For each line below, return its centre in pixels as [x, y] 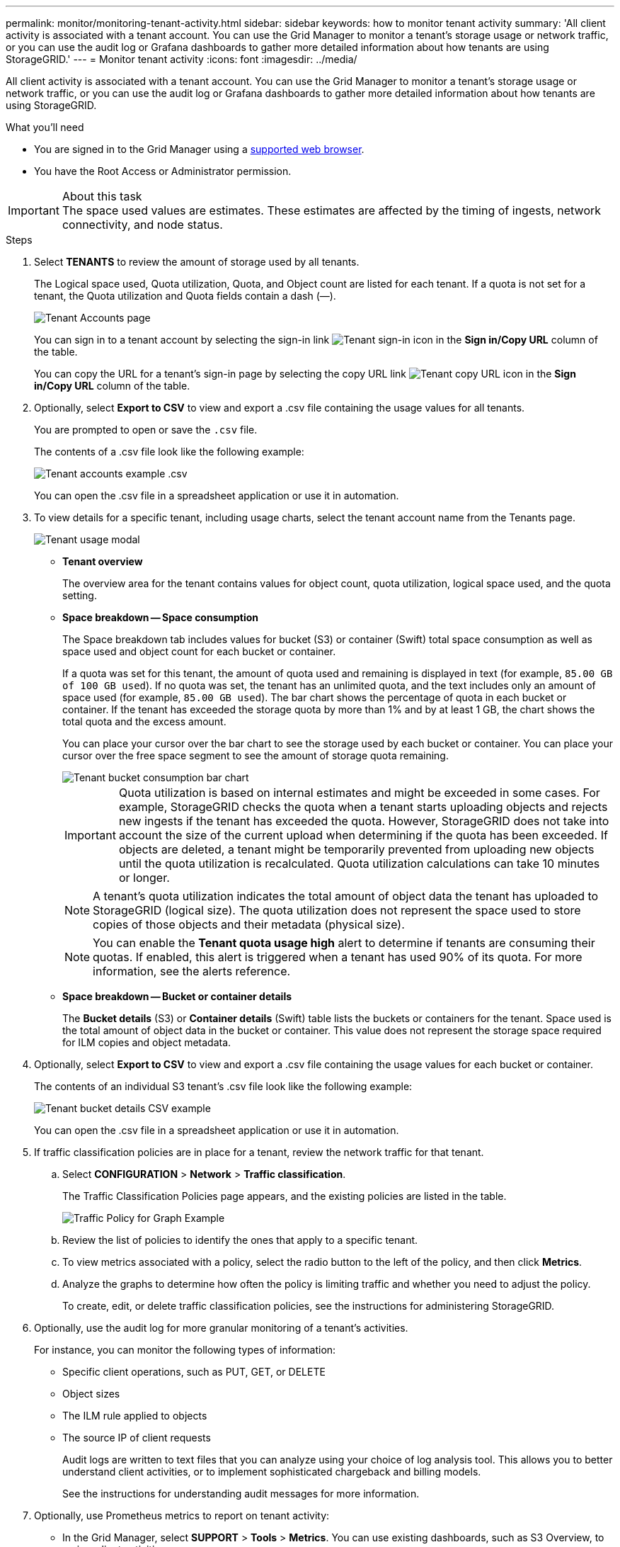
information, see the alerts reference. [192, 971]
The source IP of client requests [137, 1438]
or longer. [144, 878]
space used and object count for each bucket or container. [199, 651]
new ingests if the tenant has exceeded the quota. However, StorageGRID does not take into [364, 821]
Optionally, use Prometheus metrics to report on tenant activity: [182, 1515]
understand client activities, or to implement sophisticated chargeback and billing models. [272, 1472]
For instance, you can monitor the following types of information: [185, 1350]
